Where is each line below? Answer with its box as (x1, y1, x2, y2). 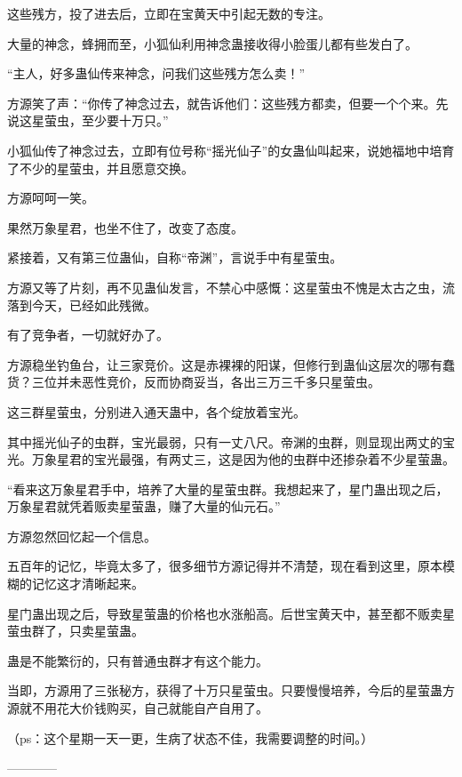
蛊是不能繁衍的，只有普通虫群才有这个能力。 (7, 651, 268, 669)
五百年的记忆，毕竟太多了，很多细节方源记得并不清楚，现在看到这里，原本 (7, 557, 442, 575)
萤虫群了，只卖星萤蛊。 (7, 621, 144, 640)
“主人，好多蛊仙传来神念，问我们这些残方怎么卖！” (7, 64, 306, 83)
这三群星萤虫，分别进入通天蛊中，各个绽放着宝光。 (7, 402, 306, 421)
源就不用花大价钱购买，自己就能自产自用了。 (7, 699, 268, 717)
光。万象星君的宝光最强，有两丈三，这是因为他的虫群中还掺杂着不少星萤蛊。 (7, 450, 455, 469)
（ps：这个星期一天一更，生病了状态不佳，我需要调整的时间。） (7, 728, 374, 747)
